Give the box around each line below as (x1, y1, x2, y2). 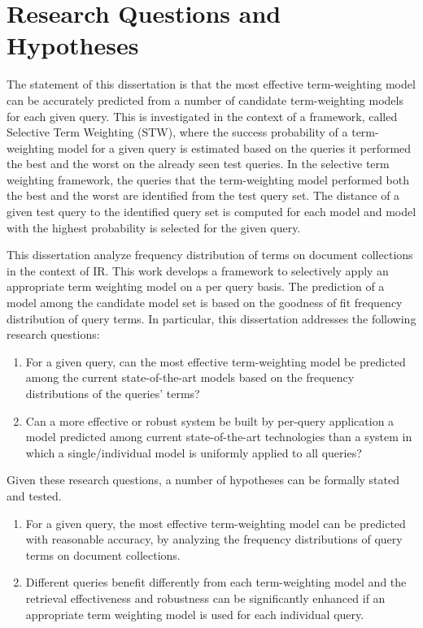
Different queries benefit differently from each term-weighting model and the (25, 574, 407, 591)
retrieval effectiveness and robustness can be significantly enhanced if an (25, 589, 386, 606)
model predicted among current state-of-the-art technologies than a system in (25, 428, 412, 445)
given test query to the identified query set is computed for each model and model (7, 203, 416, 220)
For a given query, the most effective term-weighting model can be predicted (25, 514, 406, 531)
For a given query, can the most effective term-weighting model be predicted (25, 353, 406, 370)
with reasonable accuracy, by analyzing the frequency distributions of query (25, 531, 403, 548)
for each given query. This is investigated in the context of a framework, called (7, 107, 398, 124)
